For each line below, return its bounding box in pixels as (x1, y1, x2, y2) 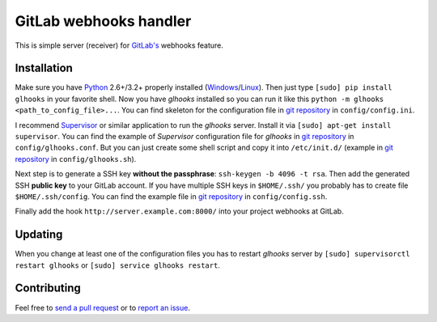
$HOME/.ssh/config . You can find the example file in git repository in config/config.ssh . (15, 191, 328, 201)
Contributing (15, 282, 81, 295)
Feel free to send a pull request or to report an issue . (15, 303, 190, 312)
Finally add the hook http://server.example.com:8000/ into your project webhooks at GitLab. (15, 206, 344, 216)
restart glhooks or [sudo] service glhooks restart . (15, 260, 220, 270)
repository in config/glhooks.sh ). (15, 154, 137, 163)
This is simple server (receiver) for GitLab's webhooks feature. (15, 40, 224, 50)
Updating (15, 227, 63, 242)
